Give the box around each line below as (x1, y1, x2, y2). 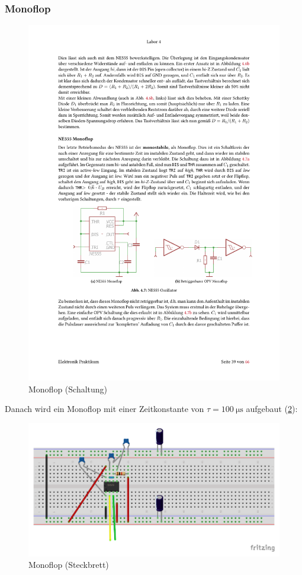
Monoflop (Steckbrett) (28, 558, 109, 571)
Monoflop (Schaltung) (28, 382, 108, 395)
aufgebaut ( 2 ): (246, 402, 298, 415)
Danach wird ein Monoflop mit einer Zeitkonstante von (5, 402, 204, 415)
